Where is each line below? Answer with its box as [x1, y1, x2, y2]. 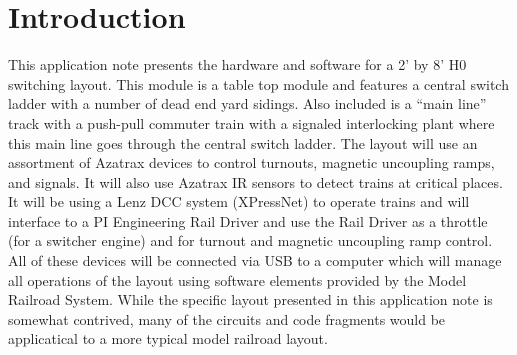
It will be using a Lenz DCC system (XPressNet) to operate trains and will [8, 191, 470, 212]
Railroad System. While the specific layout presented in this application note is [8, 289, 493, 310]
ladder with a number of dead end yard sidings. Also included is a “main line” [8, 93, 487, 114]
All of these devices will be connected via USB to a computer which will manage [8, 250, 502, 271]
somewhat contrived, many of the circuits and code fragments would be [8, 308, 446, 329]
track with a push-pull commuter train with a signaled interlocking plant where [8, 112, 495, 133]
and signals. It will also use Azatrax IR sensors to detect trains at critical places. [8, 171, 503, 192]
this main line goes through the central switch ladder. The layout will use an [8, 132, 478, 153]
